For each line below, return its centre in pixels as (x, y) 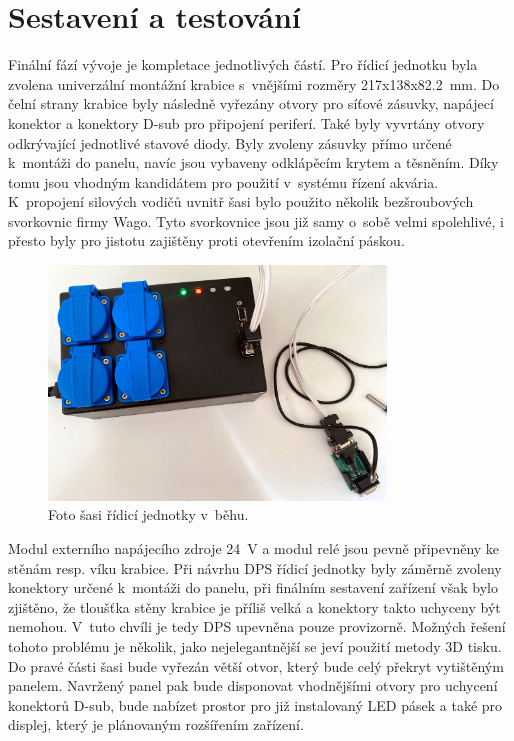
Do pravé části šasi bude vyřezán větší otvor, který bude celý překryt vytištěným (256, 665)
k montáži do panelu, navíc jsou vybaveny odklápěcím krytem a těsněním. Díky (253, 162)
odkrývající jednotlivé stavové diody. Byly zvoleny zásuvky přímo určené (230, 142)
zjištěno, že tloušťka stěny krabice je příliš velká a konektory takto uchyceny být (254, 606)
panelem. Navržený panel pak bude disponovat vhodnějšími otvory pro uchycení (253, 685)
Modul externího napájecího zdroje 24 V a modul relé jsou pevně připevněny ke (254, 547)
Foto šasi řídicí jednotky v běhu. (148, 514)
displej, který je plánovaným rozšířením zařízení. (156, 724)
